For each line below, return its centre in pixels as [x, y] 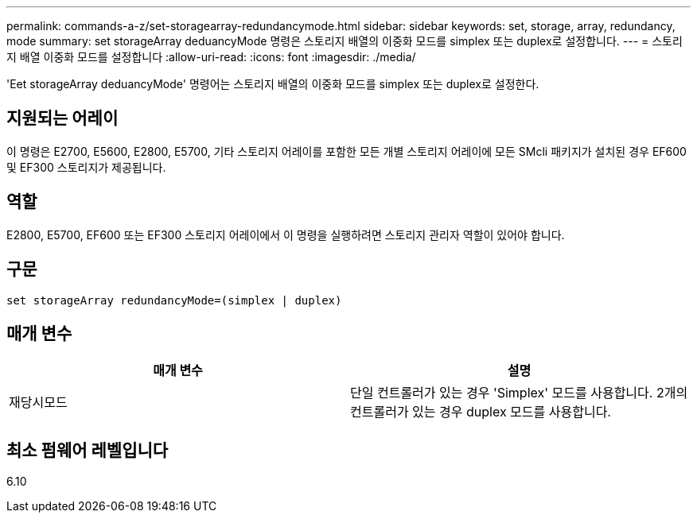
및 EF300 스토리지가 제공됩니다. [86, 167]
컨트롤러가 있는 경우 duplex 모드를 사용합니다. [481, 412]
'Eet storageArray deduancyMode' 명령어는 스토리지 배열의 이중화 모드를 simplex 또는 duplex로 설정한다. [273, 84]
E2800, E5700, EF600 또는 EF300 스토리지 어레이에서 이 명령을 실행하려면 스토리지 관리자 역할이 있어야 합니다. [286, 234]
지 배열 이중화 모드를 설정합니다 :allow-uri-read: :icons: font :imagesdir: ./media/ [211, 57]
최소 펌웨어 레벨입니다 [88, 450]
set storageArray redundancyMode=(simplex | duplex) [174, 300]
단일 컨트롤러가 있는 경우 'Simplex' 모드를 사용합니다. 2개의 [519, 393]
